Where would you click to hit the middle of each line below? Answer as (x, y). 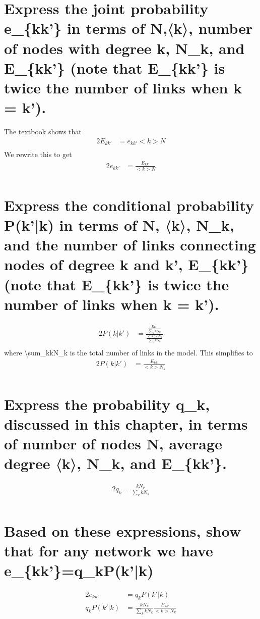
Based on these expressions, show (123, 530)
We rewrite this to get (38, 154)
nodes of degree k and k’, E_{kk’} (126, 264)
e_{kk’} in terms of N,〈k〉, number (128, 28)
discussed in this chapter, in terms (126, 424)
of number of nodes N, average (113, 444)
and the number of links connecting (130, 245)
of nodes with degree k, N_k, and (124, 48)
